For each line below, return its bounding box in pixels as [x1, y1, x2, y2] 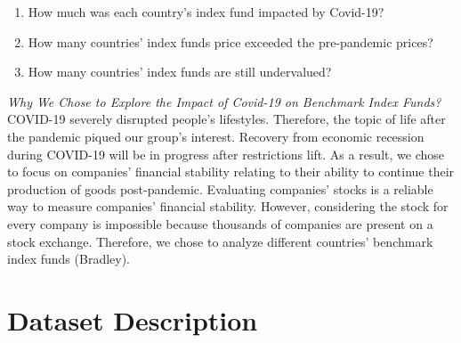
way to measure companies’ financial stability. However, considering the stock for [7, 197, 449, 216]
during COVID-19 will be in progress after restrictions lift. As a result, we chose [7, 144, 444, 163]
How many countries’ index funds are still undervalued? [28, 62, 332, 81]
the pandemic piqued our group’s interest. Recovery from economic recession [7, 127, 425, 145]
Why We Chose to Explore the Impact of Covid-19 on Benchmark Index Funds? [7, 92, 441, 110]
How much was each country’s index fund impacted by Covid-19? [28, 3, 384, 20]
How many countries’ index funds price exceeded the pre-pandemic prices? [28, 32, 433, 51]
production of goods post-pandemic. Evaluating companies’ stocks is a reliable [7, 179, 433, 198]
